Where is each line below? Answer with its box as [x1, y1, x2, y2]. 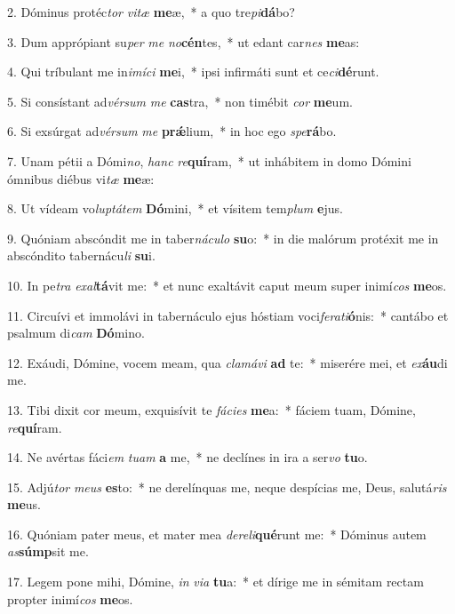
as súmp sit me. [7, 542, 89, 561]
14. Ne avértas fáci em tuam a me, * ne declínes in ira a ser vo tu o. [7, 448, 368, 466]
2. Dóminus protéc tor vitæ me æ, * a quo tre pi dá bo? [7, 3, 295, 20]
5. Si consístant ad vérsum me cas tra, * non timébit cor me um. [7, 92, 353, 110]
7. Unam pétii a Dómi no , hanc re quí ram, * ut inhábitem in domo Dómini [7, 151, 411, 170]
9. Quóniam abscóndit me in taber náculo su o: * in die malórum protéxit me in [7, 228, 439, 247]
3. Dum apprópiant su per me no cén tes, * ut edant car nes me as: [7, 32, 360, 51]
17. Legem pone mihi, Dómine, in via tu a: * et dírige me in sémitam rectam [7, 572, 424, 591]
